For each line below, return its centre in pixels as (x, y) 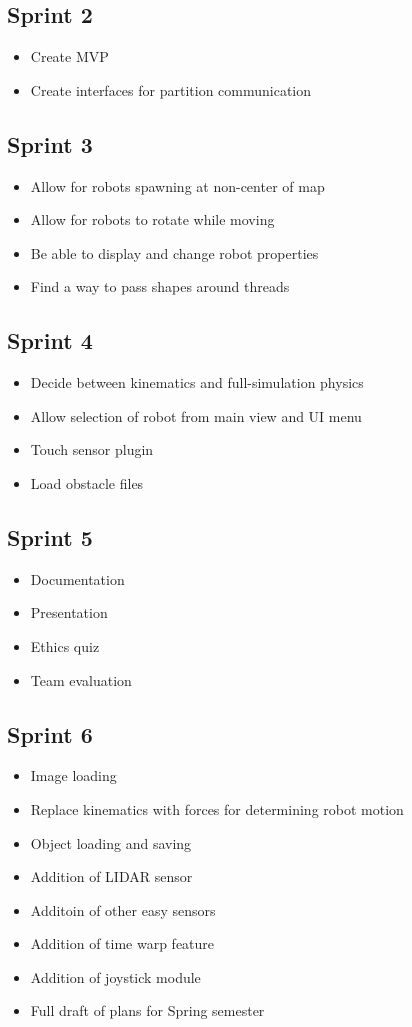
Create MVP (69, 56)
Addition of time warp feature (122, 943)
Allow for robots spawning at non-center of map (177, 185)
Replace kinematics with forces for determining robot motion (217, 808)
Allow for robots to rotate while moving (152, 219)
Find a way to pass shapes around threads (160, 286)
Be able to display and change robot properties (174, 252)
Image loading (73, 775)
